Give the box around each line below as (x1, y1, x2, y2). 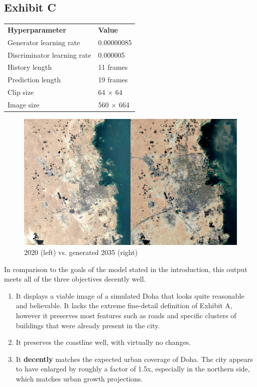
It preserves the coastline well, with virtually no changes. (16, 337, 191, 347)
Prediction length (8, 74, 61, 85)
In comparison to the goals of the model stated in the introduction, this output (4, 264, 247, 274)
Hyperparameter (8, 24, 66, 35)
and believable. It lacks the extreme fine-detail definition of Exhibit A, (16, 300, 232, 311)
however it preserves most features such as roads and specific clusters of (16, 310, 236, 320)
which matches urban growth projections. (16, 373, 143, 383)
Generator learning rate (8, 37, 80, 47)
